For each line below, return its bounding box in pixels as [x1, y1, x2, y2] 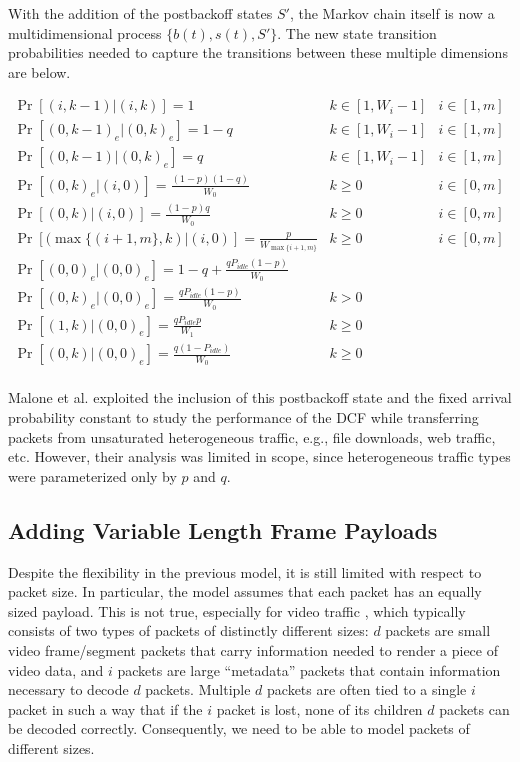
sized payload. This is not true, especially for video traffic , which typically [8, 600, 466, 621]
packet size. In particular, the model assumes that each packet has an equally [8, 581, 482, 602]
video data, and [8, 659, 104, 680]
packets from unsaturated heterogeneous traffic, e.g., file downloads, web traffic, [8, 426, 496, 447]
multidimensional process [8, 22, 162, 43]
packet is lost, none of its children [216, 698, 423, 719]
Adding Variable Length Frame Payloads [8, 514, 438, 545]
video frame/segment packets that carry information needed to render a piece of [8, 640, 498, 661]
